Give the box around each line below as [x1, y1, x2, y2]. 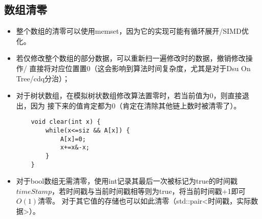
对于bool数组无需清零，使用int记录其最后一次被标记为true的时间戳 [16, 176, 237, 186]
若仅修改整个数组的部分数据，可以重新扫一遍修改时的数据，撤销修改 [16, 53, 246, 63]
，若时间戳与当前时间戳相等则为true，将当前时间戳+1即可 [51, 185, 246, 196]
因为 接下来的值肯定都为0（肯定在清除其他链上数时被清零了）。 [30, 100, 241, 111]
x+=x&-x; [60, 144, 90, 151]
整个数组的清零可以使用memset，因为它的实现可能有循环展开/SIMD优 [16, 26, 249, 36]
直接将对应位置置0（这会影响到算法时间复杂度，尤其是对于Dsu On [29, 62, 251, 73]
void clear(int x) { [31, 118, 101, 126]
